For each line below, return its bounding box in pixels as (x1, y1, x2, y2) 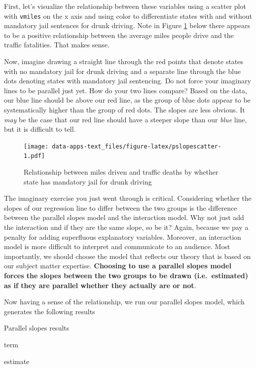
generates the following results (4, 306, 95, 316)
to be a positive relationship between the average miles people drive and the (4, 30, 234, 40)
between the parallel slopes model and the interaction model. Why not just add (4, 212, 244, 222)
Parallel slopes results (4, 323, 70, 333)
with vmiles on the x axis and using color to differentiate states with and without (4, 10, 253, 21)
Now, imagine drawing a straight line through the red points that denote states (4, 56, 244, 67)
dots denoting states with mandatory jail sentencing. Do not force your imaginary (4, 75, 251, 86)
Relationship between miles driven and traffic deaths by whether (24, 167, 219, 177)
